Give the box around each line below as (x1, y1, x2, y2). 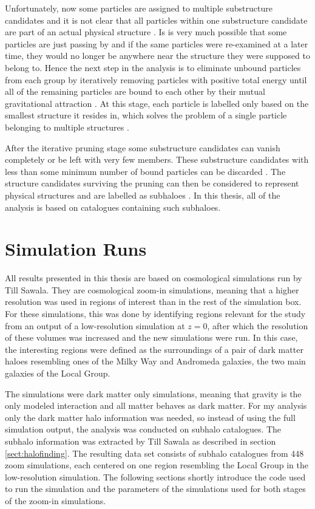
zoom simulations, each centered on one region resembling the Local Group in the (5, 459, 308, 471)
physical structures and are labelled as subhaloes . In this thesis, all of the (5, 188, 280, 201)
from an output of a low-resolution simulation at (5, 319, 185, 332)
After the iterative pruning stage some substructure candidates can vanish (5, 141, 280, 154)
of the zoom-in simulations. (5, 494, 106, 507)
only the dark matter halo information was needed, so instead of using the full (5, 411, 296, 423)
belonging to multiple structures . (5, 120, 129, 133)
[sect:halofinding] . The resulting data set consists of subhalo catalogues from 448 (5, 446, 304, 459)
